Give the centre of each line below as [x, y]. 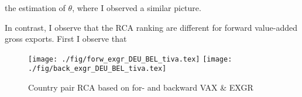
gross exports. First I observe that [66, 39]
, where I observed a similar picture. [137, 8]
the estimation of [35, 8]
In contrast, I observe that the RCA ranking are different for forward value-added [151, 27]
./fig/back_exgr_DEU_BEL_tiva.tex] [97, 69]
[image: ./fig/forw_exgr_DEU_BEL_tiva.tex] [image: [130, 59]
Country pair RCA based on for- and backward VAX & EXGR [141, 87]
